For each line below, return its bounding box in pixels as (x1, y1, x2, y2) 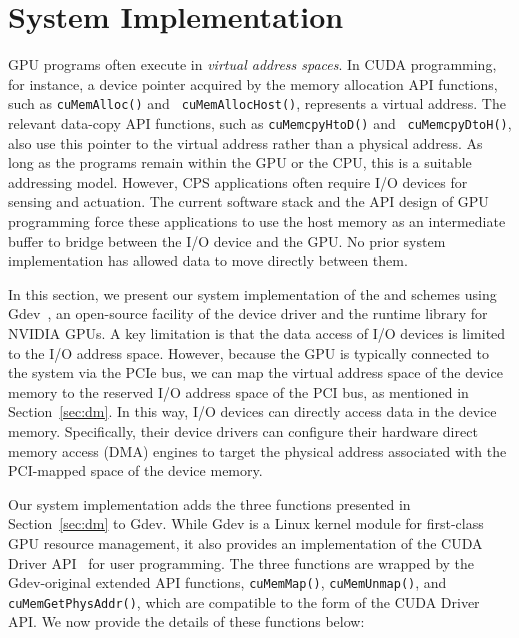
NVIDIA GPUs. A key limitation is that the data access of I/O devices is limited (8, 322, 506, 343)
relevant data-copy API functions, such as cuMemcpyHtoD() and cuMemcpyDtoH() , (8, 112, 512, 133)
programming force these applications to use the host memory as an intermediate (8, 211, 506, 231)
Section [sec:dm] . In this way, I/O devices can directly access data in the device (8, 401, 497, 422)
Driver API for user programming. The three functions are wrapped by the (8, 552, 475, 573)
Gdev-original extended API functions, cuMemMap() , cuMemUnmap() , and (8, 572, 447, 593)
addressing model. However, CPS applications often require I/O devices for (8, 171, 468, 192)
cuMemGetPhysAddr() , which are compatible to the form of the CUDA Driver (8, 591, 480, 612)
